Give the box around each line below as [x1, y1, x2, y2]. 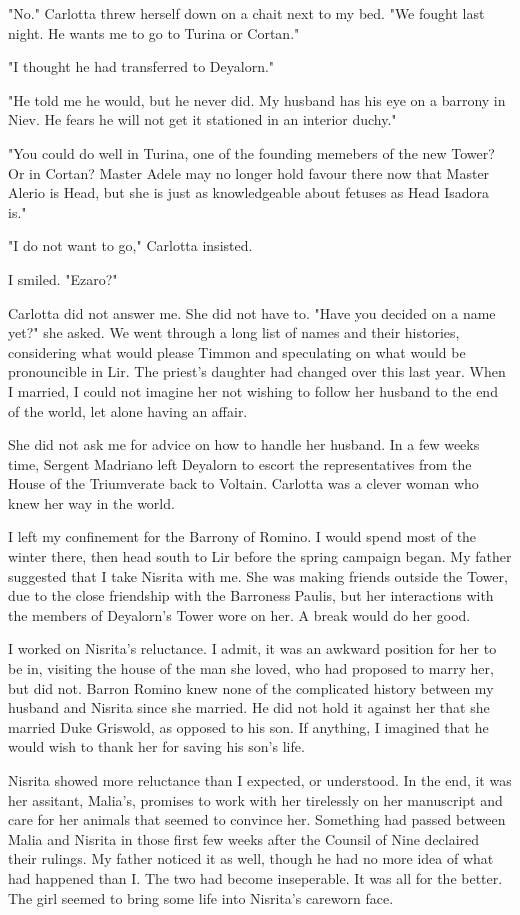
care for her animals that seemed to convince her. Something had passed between [8, 809, 506, 830]
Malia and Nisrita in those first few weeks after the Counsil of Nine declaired [8, 828, 480, 849]
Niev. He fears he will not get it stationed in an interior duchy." [8, 109, 397, 130]
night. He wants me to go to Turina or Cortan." [8, 22, 300, 43]
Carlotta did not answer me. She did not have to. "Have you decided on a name [8, 302, 496, 323]
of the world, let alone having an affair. [8, 400, 248, 421]
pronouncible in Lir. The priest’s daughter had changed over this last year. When [8, 361, 506, 382]
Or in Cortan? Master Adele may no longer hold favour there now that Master [8, 162, 490, 183]
